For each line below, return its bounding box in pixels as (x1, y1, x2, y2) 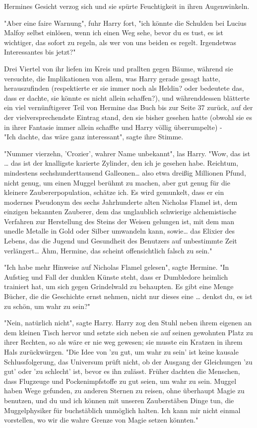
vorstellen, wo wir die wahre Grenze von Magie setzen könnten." (4, 415, 198, 425)
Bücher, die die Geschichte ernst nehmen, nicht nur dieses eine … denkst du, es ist (4, 291, 253, 302)
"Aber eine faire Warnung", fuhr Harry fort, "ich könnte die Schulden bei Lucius (4, 17, 247, 28)
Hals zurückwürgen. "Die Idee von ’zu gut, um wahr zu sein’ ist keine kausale (4, 347, 239, 357)
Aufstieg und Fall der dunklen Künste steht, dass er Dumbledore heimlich (4, 271, 228, 282)
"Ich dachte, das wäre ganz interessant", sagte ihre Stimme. (4, 131, 184, 142)
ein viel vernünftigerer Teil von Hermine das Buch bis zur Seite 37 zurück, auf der (4, 102, 253, 113)
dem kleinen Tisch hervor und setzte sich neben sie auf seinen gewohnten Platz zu (4, 327, 253, 337)
